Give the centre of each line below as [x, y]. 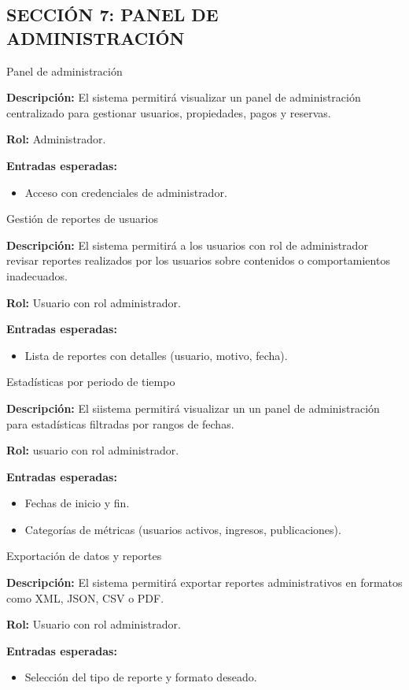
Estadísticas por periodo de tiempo [91, 382]
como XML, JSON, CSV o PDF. [85, 597]
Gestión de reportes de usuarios [83, 219]
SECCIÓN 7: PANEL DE [112, 15]
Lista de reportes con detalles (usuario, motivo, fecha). [156, 355]
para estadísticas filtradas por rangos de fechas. [120, 423]
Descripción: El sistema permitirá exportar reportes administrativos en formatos [204, 582]
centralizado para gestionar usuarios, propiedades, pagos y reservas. [169, 112]
